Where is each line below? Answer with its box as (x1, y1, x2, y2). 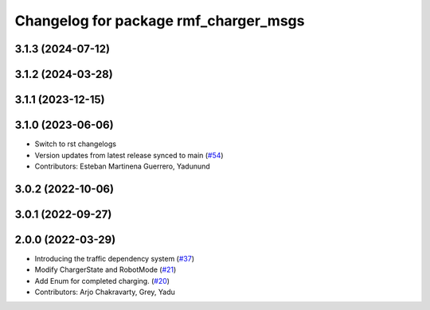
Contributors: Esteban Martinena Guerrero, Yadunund (34, 161, 210, 171)
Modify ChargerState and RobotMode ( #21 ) (34, 265, 177, 274)
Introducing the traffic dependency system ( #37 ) (34, 254, 195, 263)
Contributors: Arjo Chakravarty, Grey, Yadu (34, 287, 175, 296)
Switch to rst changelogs (34, 139, 117, 149)
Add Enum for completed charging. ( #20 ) (34, 276, 170, 285)
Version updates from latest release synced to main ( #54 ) (34, 150, 224, 160)
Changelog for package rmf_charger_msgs (14, 12, 305, 29)
